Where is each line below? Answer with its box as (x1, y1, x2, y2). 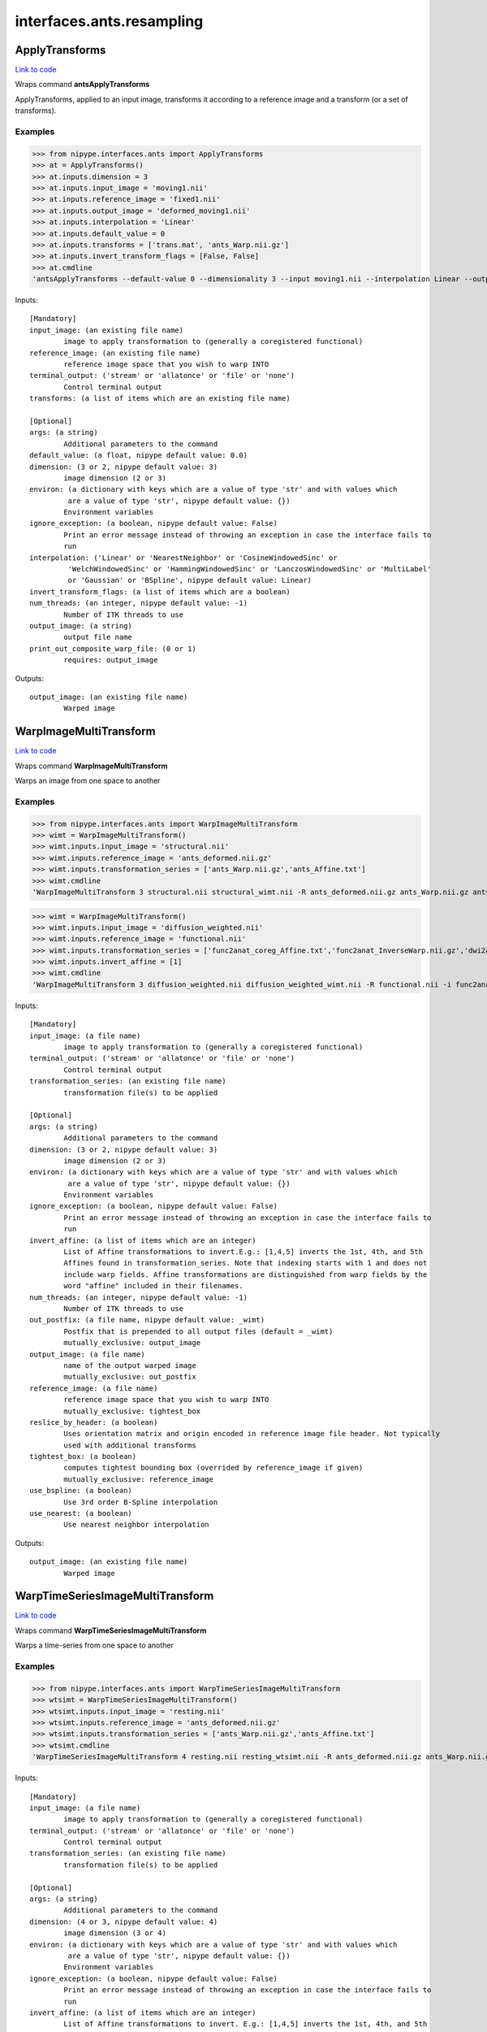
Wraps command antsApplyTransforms (15, 80, 150, 89)
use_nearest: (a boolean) (29, 1509, 133, 1518)
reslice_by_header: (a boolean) (29, 1418, 158, 1426)
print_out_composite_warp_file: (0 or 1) (29, 644, 196, 653)
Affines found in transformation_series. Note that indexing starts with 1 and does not (63, 1258, 428, 1268)
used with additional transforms (63, 1440, 196, 1450)
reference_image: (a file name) (29, 1383, 158, 1393)
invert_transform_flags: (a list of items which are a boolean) (29, 587, 291, 597)
